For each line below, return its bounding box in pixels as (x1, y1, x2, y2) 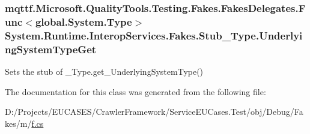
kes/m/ (5, 117, 32, 129)
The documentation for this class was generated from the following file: (5, 85, 266, 98)
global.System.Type (35, 14, 132, 29)
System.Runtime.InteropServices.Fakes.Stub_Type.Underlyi (5, 28, 303, 42)
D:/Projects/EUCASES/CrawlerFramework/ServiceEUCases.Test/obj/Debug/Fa (5, 105, 303, 118)
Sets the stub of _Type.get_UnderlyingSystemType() (5, 65, 204, 77)
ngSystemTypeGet (5, 41, 97, 56)
